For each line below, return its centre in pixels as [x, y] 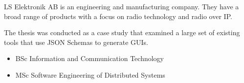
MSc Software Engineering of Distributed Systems [90, 74]
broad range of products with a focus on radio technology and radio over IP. [118, 16]
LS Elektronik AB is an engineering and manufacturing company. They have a [122, 6]
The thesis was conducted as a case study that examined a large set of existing [122, 32]
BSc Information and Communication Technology [89, 58]
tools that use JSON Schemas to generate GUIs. [76, 42]
